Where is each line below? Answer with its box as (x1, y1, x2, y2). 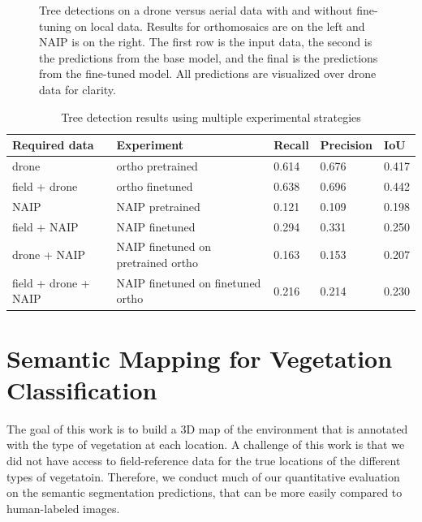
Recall (273, 136, 309, 153)
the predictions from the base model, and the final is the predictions (39, 49, 378, 66)
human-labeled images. (6, 499, 120, 516)
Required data (12, 136, 94, 153)
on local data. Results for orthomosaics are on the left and (75, 17, 365, 34)
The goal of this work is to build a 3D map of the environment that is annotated (6, 420, 408, 437)
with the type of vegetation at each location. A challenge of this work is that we (6, 436, 405, 453)
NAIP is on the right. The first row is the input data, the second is (39, 33, 372, 50)
